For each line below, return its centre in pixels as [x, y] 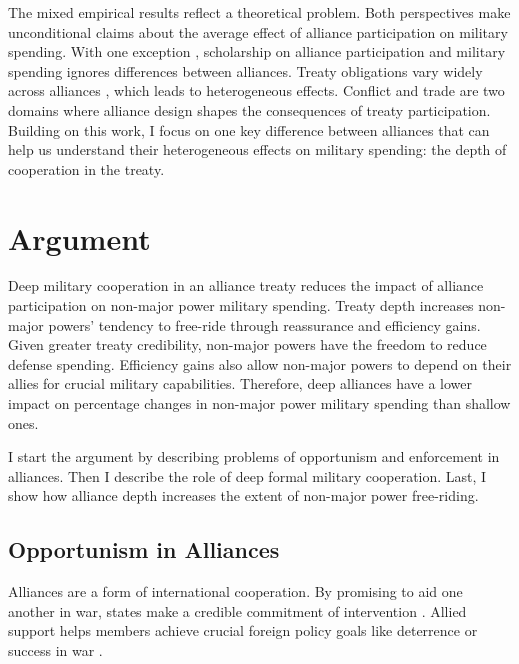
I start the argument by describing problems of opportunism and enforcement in [254, 456]
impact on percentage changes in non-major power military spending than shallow [259, 403]
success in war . [55, 649]
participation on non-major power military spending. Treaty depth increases [241, 305]
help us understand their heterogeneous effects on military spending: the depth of [257, 149]
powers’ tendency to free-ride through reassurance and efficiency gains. [264, 324]
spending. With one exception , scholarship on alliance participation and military [257, 51]
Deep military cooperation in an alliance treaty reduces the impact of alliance [246, 285]
